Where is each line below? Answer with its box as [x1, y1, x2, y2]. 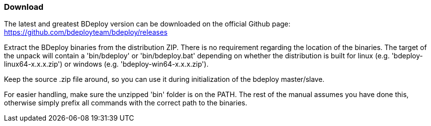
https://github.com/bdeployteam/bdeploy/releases [4, 28, 168, 37]
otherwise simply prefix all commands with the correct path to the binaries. [4, 99, 248, 107]
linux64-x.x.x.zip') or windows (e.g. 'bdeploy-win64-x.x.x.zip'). [4, 60, 209, 69]
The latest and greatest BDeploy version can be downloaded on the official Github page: [4, 20, 290, 28]
